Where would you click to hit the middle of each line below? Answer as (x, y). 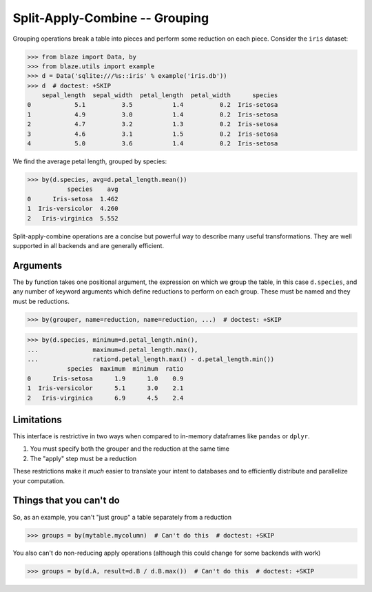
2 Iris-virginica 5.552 (73, 218)
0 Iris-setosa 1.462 (73, 199)
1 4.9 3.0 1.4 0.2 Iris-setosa (153, 114)
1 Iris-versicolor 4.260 (73, 209)
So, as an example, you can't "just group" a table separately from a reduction (122, 517)
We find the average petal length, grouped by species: (90, 161)
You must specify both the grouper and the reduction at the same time (130, 449)
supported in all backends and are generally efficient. (89, 245)
